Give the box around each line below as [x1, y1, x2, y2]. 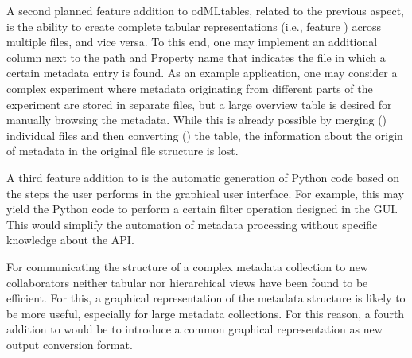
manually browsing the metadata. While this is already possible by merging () [6, 111, 387, 128]
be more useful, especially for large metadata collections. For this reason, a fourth [6, 305, 405, 321]
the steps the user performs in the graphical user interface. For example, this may [6, 185, 404, 201]
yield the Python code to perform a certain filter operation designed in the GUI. [6, 200, 398, 217]
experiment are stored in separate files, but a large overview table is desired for [6, 95, 392, 112]
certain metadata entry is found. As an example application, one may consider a [6, 64, 398, 81]
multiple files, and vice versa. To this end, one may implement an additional [6, 33, 378, 50]
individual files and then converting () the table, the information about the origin [6, 126, 403, 143]
